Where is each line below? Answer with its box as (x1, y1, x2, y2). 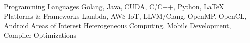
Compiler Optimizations (4, 29, 77, 40)
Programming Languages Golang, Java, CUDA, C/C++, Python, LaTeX (4, 1, 224, 11)
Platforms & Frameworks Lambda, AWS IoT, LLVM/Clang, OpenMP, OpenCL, (4, 11, 247, 21)
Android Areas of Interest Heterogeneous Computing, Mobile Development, (4, 20, 231, 30)
